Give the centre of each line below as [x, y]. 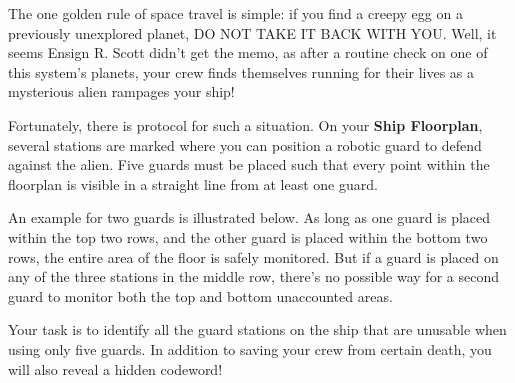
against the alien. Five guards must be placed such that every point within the [249, 164]
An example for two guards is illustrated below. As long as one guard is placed [249, 217]
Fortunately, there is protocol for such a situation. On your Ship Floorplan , [245, 124]
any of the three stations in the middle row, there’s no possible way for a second [253, 276]
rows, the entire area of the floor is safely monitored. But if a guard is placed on [253, 256]
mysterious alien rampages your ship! [121, 91]
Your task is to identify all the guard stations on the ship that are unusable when [257, 329]
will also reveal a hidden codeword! [115, 368]
